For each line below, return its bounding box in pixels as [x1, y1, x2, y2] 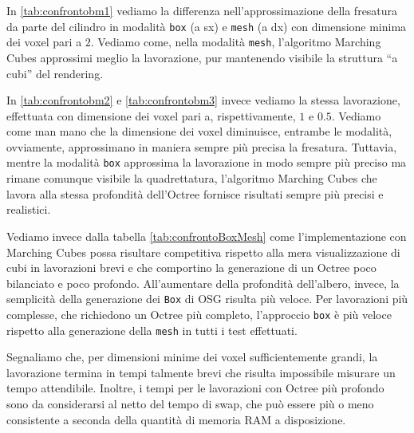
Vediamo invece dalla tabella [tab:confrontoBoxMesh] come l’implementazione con [6, 227, 407, 244]
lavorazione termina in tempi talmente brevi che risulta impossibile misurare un [6, 364, 396, 380]
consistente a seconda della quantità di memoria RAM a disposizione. [6, 411, 346, 427]
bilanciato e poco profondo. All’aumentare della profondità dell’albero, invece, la [6, 274, 400, 291]
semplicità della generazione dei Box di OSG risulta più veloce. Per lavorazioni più [6, 290, 408, 307]
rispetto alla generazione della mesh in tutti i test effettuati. [6, 321, 298, 338]
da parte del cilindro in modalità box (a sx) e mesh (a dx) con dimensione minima [6, 18, 407, 34]
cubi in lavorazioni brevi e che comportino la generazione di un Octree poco [6, 259, 377, 276]
